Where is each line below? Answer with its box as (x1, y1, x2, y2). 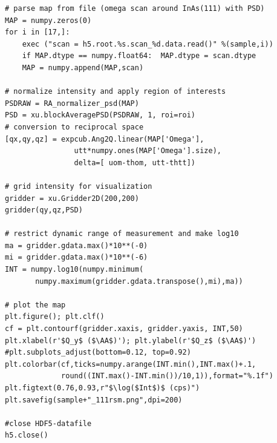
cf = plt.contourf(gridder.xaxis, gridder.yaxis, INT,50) (5, 324, 243, 333)
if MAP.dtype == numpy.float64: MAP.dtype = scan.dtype (22, 51, 256, 61)
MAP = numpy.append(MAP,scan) (22, 63, 144, 72)
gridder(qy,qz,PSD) (5, 206, 83, 215)
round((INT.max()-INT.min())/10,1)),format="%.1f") (61, 372, 273, 381)
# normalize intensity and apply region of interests (5, 87, 226, 96)
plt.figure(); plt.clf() (5, 312, 105, 321)
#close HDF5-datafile (5, 419, 92, 428)
